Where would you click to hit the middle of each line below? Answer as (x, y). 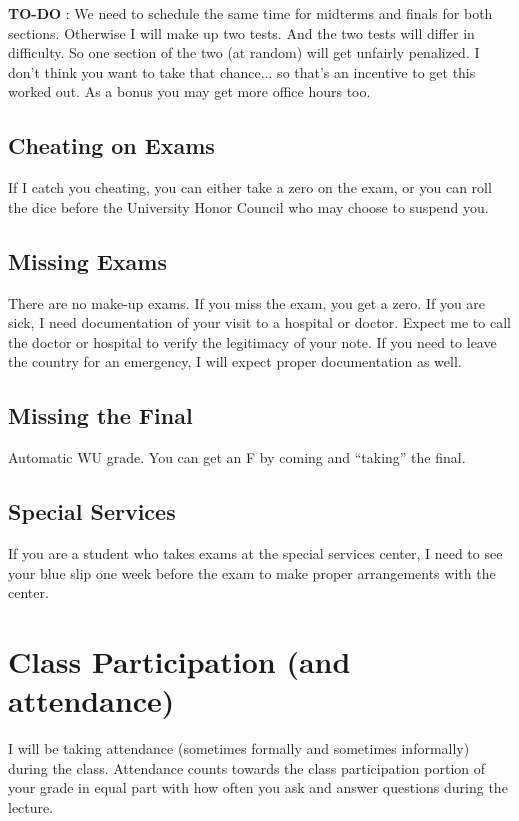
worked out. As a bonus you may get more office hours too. (189, 91)
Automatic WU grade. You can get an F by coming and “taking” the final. (237, 457)
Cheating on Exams (111, 145)
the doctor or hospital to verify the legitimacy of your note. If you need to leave (252, 341)
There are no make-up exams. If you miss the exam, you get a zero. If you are (247, 302)
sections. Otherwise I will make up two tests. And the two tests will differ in (241, 32)
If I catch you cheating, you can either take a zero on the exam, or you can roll (250, 187)
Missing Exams (87, 260)
